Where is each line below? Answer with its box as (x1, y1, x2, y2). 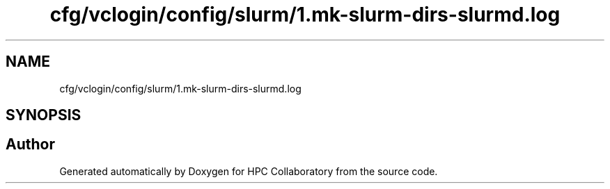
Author (6, 135, 55, 154)
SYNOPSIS (6, 106, 81, 124)
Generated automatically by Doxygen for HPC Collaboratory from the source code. (59, 165, 438, 177)
